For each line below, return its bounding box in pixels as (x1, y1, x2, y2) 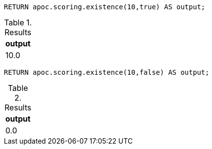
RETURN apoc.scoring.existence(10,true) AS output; (4, 3, 206, 11)
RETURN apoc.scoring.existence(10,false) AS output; (4, 68, 210, 76)
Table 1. (4, 18, 32, 27)
